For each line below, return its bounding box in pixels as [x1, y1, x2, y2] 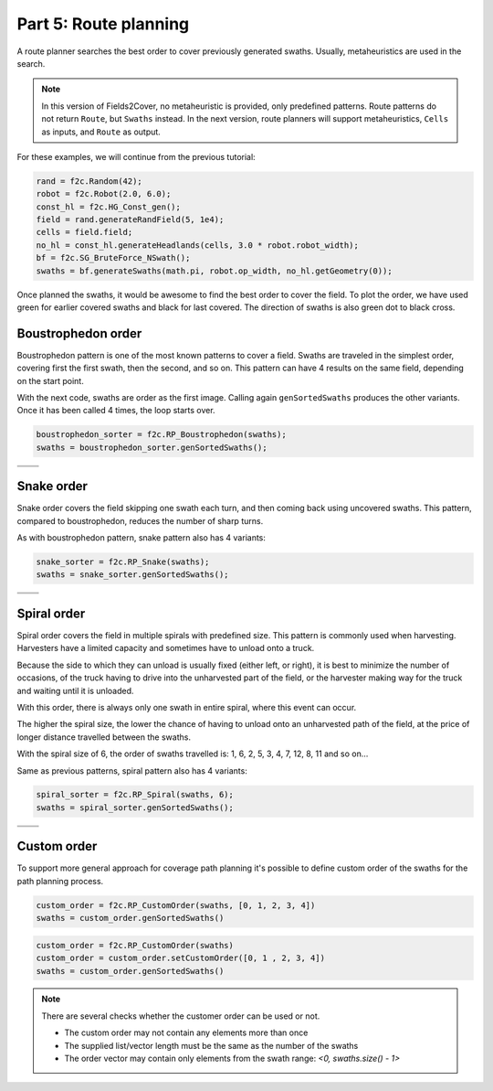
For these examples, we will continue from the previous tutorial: [16, 151, 256, 162]
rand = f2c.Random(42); [36, 176, 143, 187]
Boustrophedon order [16, 326, 142, 341]
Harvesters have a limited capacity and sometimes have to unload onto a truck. [16, 643, 315, 654]
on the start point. [16, 375, 84, 386]
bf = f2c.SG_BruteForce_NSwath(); [36, 252, 191, 263]
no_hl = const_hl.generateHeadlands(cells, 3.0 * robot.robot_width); [36, 240, 360, 251]
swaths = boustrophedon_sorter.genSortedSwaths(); [36, 442, 268, 453]
